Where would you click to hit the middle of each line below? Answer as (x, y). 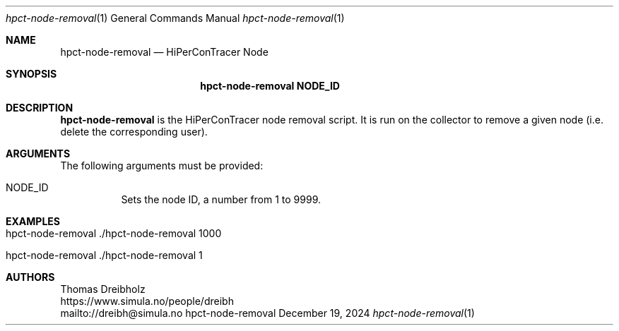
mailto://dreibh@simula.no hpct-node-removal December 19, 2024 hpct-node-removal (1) (267, 313)
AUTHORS (30, 277)
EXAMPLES (33, 221)
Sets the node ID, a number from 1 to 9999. (221, 199)
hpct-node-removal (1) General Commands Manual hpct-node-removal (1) (175, 18)
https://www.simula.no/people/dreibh (147, 301)
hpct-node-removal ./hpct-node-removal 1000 (114, 233)
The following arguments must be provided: (162, 165)
